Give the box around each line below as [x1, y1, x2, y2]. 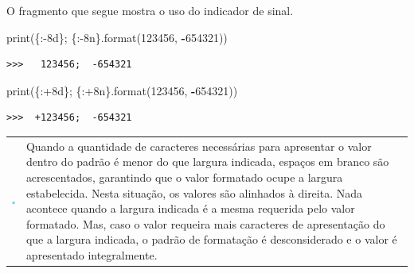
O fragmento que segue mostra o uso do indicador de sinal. [6, 2, 294, 18]
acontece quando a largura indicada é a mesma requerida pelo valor [25, 200, 355, 217]
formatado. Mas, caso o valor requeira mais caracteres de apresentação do [25, 215, 385, 232]
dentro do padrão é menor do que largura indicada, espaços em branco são [25, 153, 389, 170]
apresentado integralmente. [25, 246, 158, 263]
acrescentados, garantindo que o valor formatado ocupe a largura [25, 168, 343, 185]
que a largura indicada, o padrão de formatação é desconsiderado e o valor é [25, 231, 397, 248]
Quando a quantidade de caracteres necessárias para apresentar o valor [25, 137, 372, 154]
